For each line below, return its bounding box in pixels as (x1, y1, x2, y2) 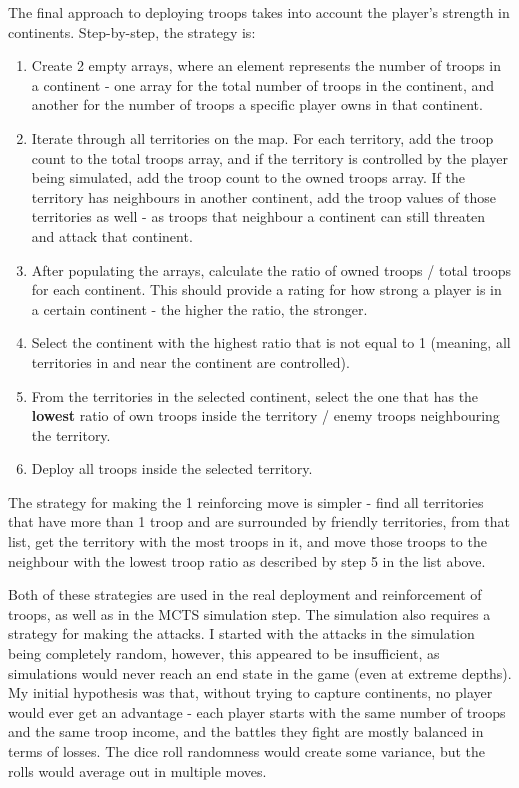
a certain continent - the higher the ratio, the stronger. (31, 298, 368, 319)
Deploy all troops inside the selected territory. (31, 458, 313, 479)
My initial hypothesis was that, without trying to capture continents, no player (8, 682, 493, 703)
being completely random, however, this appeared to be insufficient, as (8, 643, 440, 664)
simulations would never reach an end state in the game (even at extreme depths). (8, 662, 512, 683)
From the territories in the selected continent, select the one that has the (31, 385, 479, 406)
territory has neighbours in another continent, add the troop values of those (31, 186, 496, 207)
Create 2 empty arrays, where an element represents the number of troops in (31, 55, 501, 76)
